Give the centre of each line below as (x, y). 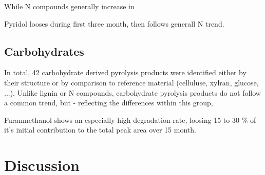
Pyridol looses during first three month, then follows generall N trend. (114, 23)
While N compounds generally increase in (69, 6)
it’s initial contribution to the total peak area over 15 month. (100, 130)
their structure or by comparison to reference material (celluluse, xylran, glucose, (131, 82)
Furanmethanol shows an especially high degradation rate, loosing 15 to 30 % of (130, 119)
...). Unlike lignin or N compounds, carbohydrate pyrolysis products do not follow (132, 92)
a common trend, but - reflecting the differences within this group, (109, 103)
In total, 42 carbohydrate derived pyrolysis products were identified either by (125, 72)
